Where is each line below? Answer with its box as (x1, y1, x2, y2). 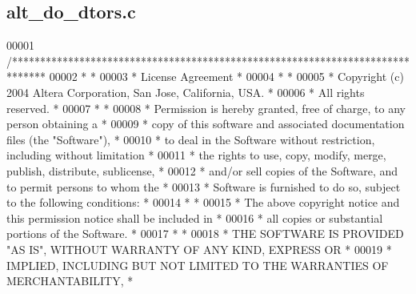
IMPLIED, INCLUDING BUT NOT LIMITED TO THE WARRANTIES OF (6, 256, 389, 273)
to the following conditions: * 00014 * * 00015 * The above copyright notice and (6, 194, 400, 211)
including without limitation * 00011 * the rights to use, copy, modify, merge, (6, 147, 386, 163)
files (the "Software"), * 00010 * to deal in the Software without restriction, (6, 131, 375, 147)
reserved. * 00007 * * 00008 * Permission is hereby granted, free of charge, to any (6, 99, 406, 116)
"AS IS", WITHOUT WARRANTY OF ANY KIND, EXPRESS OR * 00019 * (6, 240, 392, 257)
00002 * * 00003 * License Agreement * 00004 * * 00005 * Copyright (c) (49, 68, 404, 85)
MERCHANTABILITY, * (6, 272, 134, 289)
